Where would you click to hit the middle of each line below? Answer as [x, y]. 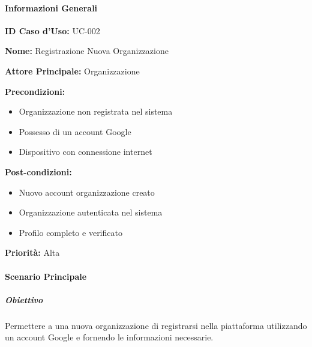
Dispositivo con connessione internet [85, 152]
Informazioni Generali [51, 8]
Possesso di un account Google [75, 131]
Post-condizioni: [38, 171]
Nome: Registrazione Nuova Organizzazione [87, 51]
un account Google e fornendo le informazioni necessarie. [109, 337]
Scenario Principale [46, 276]
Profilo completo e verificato [70, 232]
